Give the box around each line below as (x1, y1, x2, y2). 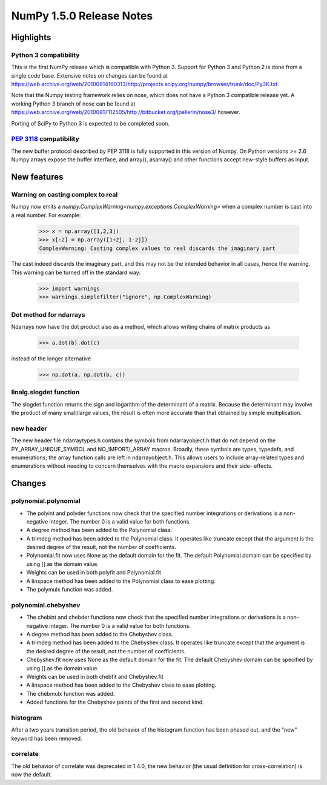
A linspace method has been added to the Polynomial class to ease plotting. (26, 577, 216, 585)
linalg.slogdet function (11, 388, 80, 397)
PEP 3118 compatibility (11, 135, 79, 143)
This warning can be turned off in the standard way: (11, 269, 141, 276)
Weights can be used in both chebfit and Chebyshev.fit (26, 673, 163, 680)
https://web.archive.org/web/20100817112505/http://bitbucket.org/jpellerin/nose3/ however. (11, 109, 240, 116)
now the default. (11, 771, 52, 778)
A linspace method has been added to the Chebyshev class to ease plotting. (26, 681, 217, 689)
